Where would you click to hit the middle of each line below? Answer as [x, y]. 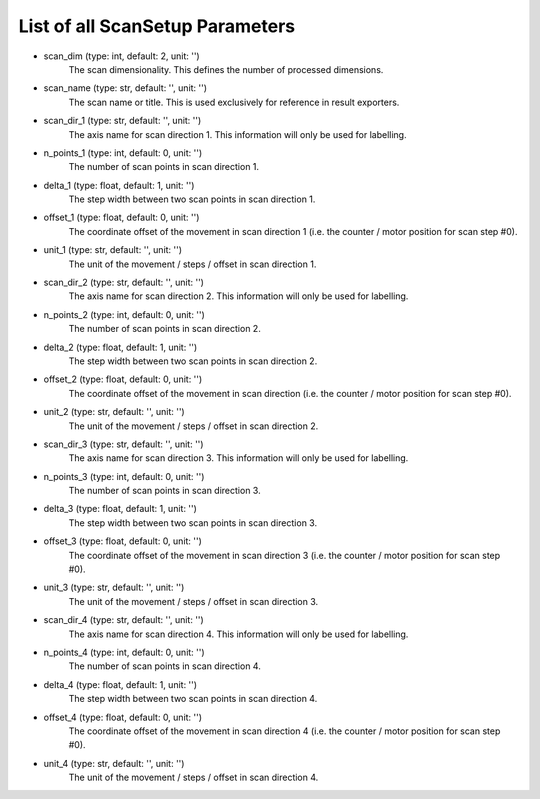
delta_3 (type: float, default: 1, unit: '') [120, 509]
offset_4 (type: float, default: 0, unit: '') [123, 717]
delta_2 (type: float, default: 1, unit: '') [120, 347]
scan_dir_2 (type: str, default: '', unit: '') [124, 282]
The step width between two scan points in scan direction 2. [193, 361]
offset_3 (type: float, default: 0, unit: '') [122, 541]
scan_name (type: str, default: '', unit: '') [125, 88]
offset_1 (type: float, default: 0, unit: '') [121, 217]
